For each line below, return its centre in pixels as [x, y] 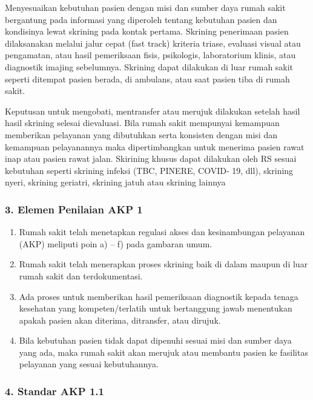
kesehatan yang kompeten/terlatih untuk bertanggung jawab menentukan [156, 308]
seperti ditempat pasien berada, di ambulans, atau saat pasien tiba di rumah [147, 78]
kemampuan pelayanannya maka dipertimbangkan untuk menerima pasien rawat [155, 146]
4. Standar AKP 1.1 [54, 391]
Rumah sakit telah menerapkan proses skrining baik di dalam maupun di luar [163, 264]
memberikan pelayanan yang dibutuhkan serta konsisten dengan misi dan [141, 134]
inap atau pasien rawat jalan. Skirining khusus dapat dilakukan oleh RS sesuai [151, 158]
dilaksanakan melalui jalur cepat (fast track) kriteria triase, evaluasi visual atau [153, 43]
